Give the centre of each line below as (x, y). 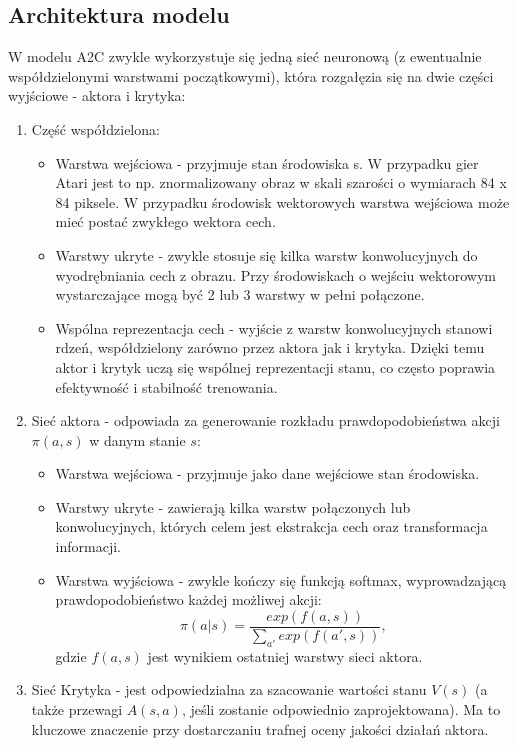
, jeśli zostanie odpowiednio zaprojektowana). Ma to (341, 708)
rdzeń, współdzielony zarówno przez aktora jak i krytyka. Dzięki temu (270, 347)
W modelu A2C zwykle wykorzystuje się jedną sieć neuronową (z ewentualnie (245, 56)
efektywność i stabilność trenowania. (166, 386)
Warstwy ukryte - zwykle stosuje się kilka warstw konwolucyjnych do (266, 254)
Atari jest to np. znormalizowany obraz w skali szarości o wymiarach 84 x (281, 182)
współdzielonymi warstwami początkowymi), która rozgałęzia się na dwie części (251, 75)
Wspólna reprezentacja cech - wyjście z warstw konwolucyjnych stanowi (274, 327)
